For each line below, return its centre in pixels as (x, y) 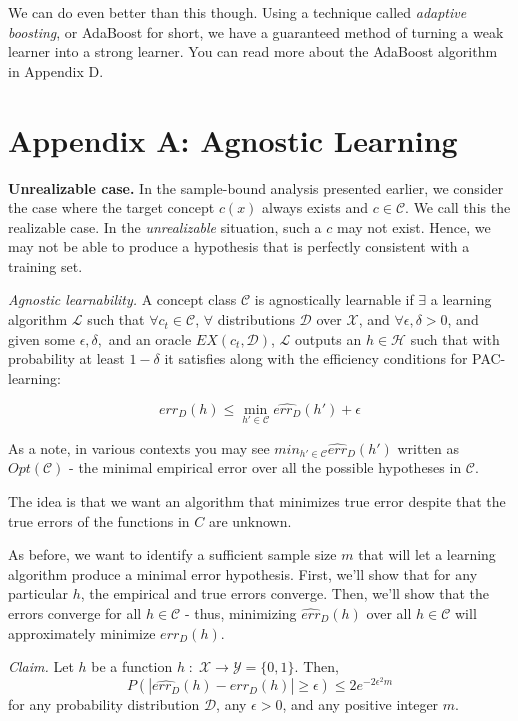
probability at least (66, 358)
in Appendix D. (56, 70)
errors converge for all (75, 613)
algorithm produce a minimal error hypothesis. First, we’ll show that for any (243, 573)
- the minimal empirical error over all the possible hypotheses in (265, 467)
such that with (455, 338)
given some (41, 338)
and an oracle (150, 338)
